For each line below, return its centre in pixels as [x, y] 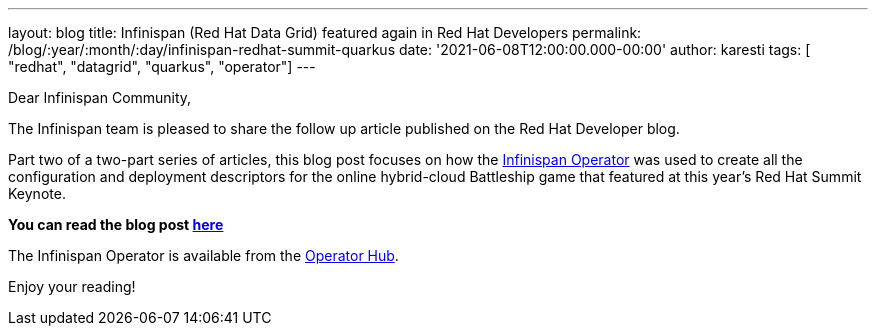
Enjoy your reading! [72, 286]
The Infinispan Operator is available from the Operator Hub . [203, 255]
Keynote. [37, 193]
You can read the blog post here [116, 224]
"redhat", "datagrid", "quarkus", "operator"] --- [162, 66]
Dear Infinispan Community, [100, 97]
